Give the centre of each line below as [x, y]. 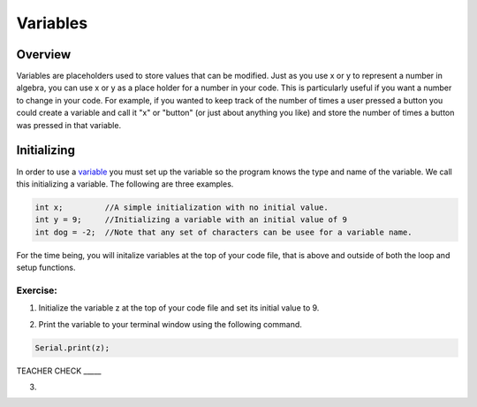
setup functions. [46, 268]
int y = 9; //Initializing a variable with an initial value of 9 [191, 220]
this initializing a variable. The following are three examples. [125, 184]
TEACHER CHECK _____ [59, 371]
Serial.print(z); [72, 348]
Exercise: [37, 290]
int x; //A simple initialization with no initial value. [182, 207]
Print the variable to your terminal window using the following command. [170, 324]
